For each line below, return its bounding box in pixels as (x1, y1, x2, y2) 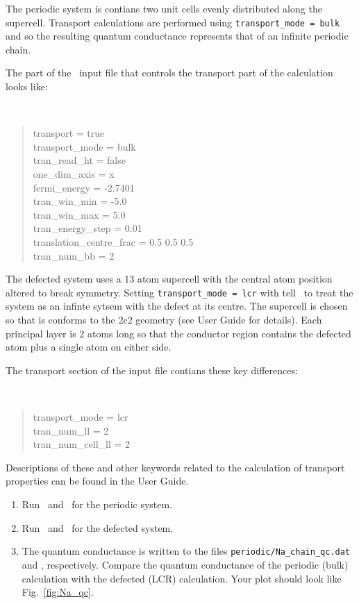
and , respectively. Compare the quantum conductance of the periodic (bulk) (22, 557, 349, 571)
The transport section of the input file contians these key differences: (6, 362, 298, 377)
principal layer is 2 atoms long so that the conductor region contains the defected (6, 326, 351, 340)
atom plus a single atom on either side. (6, 339, 172, 354)
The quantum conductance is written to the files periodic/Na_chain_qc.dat (22, 544, 351, 558)
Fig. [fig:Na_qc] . (22, 585, 94, 599)
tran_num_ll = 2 (33, 423, 109, 437)
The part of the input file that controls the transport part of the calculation (6, 65, 333, 80)
